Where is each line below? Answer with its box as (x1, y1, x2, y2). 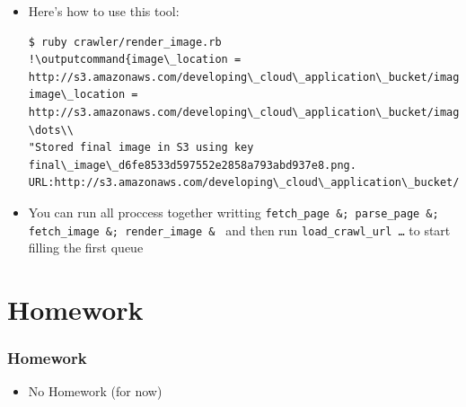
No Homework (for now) (28, 382, 163, 401)
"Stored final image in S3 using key (28, 141, 254, 155)
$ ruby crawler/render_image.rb (28, 35, 222, 49)
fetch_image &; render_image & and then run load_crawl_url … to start (28, 220, 451, 239)
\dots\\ (28, 123, 74, 137)
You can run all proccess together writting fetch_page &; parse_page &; (28, 202, 439, 221)
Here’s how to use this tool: (28, 2, 180, 20)
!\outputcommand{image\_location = (28, 53, 242, 66)
